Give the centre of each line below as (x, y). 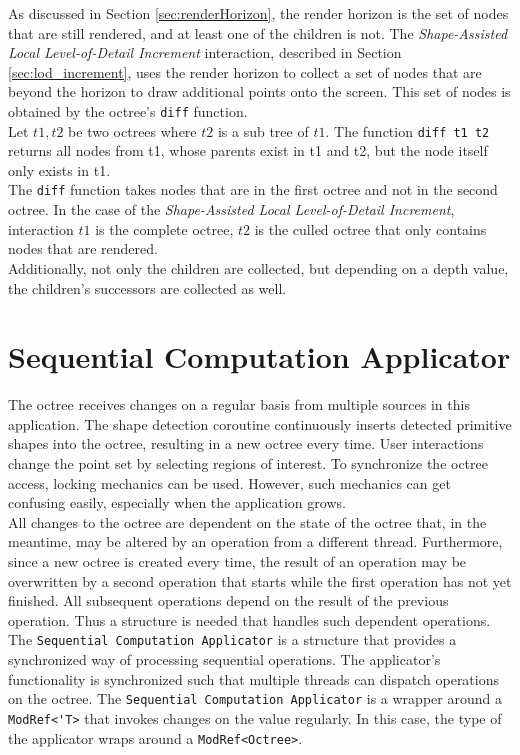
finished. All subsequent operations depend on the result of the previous (228, 600)
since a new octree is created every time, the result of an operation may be (237, 560)
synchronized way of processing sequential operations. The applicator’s (224, 659)
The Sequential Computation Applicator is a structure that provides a (232, 639)
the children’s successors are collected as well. (147, 287)
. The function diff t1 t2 (407, 130)
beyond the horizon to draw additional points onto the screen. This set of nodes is (259, 91)
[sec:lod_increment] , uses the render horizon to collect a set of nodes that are (245, 71)
